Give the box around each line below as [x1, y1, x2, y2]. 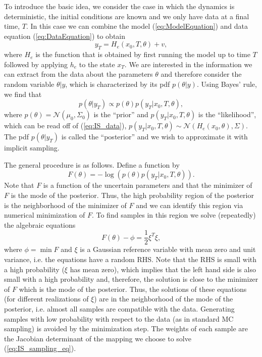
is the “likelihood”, [198, 109, 256, 120]
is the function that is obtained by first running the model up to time [35, 49, 250, 60]
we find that [4, 88, 42, 99]
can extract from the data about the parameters [4, 69, 153, 79]
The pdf [4, 131, 29, 142]
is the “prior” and [93, 109, 148, 120]
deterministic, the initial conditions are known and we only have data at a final [4, 11, 249, 21]
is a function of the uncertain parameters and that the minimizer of [43, 180, 252, 190]
